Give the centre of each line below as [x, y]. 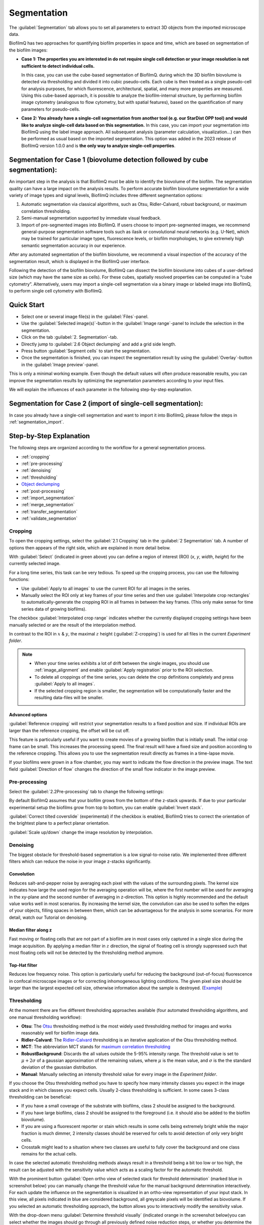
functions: [19, 579]
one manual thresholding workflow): [45, 1017]
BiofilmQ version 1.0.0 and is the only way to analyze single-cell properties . [98, 146]
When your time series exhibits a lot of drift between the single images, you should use [122, 663]
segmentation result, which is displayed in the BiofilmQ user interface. [79, 261]
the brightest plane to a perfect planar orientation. [59, 823]
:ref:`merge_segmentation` [48, 505]
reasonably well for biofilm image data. [60, 1033]
